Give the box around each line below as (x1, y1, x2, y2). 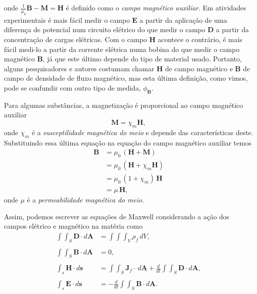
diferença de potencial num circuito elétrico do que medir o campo (4, 24, 206, 35)
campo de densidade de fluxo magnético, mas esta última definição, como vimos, (4, 73, 248, 83)
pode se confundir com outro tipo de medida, (4, 82, 141, 93)
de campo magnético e (165, 63, 233, 73)
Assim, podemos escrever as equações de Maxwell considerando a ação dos (4, 211, 229, 221)
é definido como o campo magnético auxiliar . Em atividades (66, 2, 247, 12)
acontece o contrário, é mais (157, 34, 243, 44)
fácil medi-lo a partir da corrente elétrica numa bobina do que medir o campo (4, 44, 240, 54)
